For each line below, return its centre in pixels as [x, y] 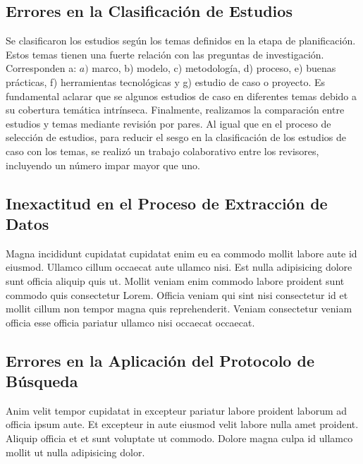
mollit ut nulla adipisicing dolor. [75, 452]
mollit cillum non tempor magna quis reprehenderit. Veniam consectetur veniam [179, 309]
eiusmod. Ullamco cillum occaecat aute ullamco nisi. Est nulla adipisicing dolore [179, 267]
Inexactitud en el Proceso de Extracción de [167, 203]
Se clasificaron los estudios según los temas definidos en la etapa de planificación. [181, 41]
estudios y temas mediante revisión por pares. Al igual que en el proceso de [168, 123]
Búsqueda [42, 381]
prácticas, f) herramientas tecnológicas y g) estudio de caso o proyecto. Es [166, 81]
